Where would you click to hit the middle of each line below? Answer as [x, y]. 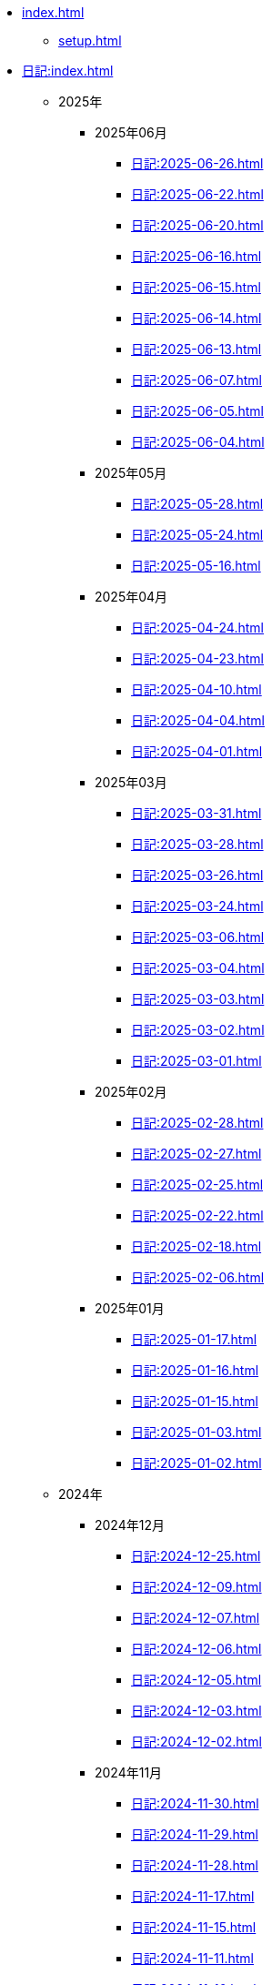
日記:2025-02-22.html [197, 1215]
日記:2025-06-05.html [197, 411]
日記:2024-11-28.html [195, 1865]
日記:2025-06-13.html [196, 349]
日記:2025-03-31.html [196, 813]
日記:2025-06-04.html [198, 442]
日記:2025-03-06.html [198, 937]
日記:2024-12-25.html [196, 1556]
